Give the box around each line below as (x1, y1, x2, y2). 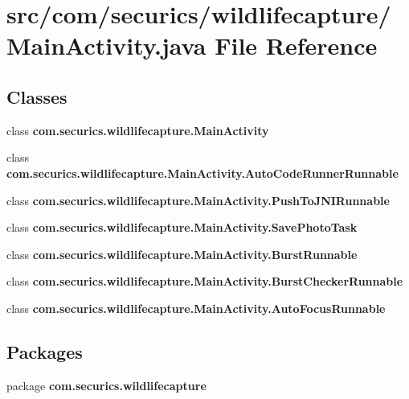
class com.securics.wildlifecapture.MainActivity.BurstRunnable (6, 245, 358, 262)
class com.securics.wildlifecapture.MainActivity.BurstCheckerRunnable (6, 273, 403, 290)
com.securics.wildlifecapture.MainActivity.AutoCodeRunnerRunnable (6, 164, 399, 181)
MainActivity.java (6, 29, 207, 62)
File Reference (215, 29, 378, 62)
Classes (6, 84, 67, 109)
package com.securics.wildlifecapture (6, 376, 207, 393)
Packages (6, 339, 83, 364)
